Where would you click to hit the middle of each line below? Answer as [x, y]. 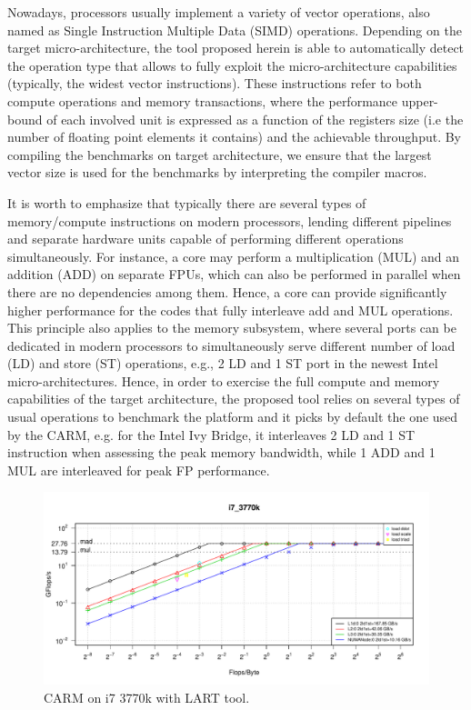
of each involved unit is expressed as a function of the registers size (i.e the [255, 119]
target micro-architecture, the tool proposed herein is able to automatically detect [236, 48]
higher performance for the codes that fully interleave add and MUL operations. [230, 310]
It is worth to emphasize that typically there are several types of [187, 202]
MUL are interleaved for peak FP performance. [139, 470]
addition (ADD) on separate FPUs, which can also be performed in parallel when [234, 274]
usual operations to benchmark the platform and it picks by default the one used [233, 417]
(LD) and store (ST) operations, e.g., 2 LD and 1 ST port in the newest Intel [223, 363]
